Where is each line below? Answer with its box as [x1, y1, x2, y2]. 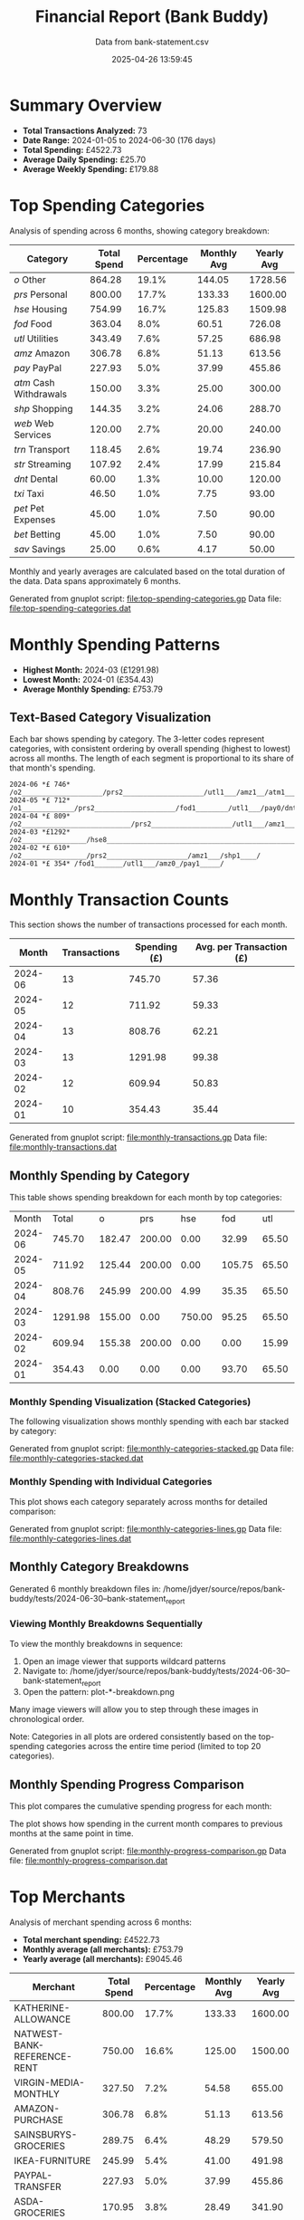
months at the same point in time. [9, 1828, 134, 1839]
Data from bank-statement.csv [94, 36, 210, 47]
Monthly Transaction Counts [9, 889, 229, 910]
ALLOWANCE [14, 2013, 71, 2025]
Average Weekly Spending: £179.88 [22, 163, 159, 174]
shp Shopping [14, 402, 74, 415]
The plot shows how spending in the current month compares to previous [9, 1818, 283, 1830]
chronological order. [9, 1714, 85, 1725]
